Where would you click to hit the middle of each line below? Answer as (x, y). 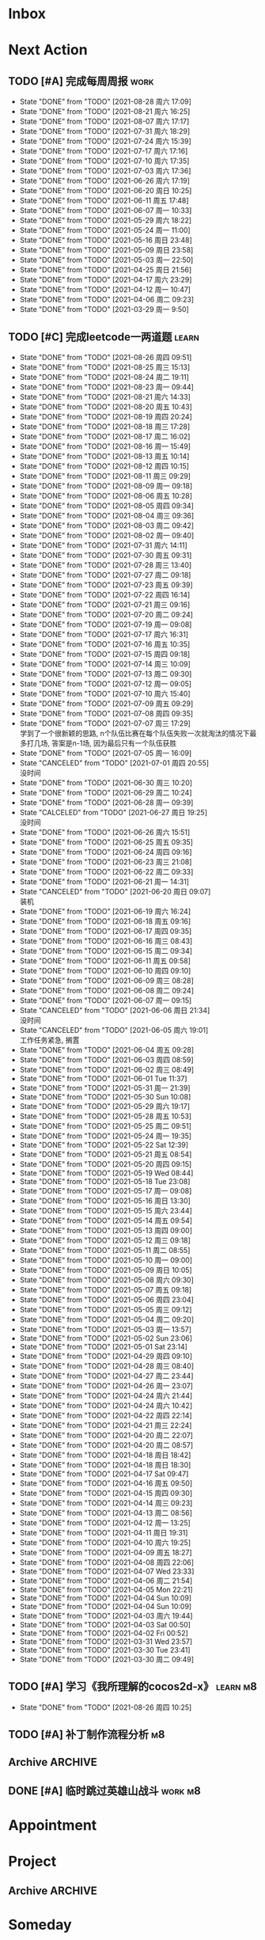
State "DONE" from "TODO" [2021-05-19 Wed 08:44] (106, 1173)
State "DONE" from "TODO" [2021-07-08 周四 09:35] (106, 714)
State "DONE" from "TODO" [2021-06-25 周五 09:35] (106, 842)
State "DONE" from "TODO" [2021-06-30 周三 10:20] (106, 783)
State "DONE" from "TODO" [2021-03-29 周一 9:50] (104, 309)
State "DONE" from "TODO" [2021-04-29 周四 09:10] (106, 1356)
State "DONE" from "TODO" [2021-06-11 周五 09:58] (105, 961)
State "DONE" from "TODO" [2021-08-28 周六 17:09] (105, 102)
